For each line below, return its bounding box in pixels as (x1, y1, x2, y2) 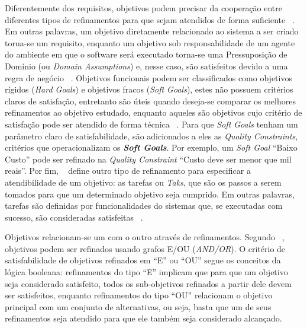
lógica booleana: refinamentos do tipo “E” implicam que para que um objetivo (5, 266, 288, 278)
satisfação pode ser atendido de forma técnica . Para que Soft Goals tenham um (5, 117, 298, 130)
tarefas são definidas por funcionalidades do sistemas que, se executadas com (5, 199, 283, 212)
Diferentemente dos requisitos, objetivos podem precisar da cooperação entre (5, 2, 283, 14)
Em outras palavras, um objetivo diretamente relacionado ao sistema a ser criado (5, 25, 299, 37)
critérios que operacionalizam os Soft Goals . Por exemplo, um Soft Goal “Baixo (5, 141, 298, 154)
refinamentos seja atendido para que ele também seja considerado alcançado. (5, 312, 282, 324)
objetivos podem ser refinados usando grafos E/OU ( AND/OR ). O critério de (5, 242, 286, 254)
